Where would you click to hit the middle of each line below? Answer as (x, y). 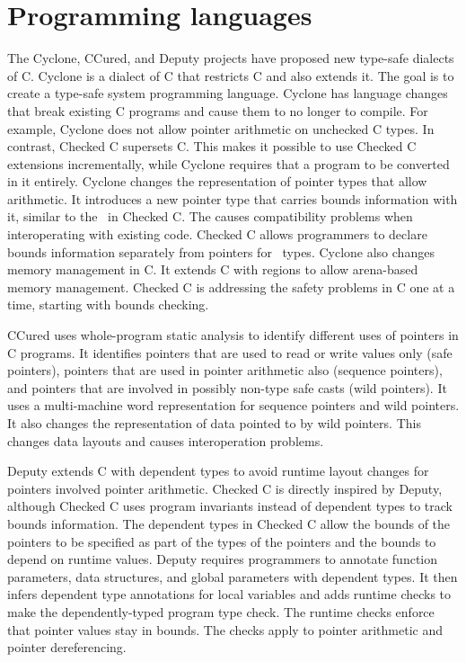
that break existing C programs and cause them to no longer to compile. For (218, 110)
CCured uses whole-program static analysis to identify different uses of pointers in (233, 335)
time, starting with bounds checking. (108, 304)
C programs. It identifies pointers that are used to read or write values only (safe (230, 352)
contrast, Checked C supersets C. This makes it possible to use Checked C (212, 146)
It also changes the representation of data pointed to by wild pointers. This (214, 423)
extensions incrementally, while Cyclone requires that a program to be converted (229, 163)
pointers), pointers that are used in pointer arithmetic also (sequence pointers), (225, 370)
